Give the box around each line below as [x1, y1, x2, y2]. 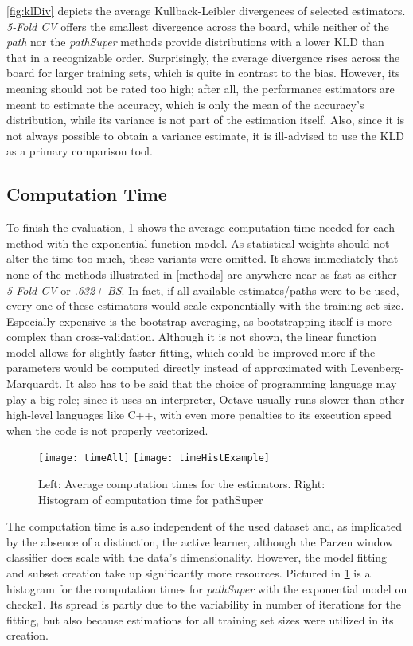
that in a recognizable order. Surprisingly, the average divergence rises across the [6, 49, 400, 65]
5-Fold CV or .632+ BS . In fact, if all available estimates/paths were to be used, [6, 281, 399, 298]
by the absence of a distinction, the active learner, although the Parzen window [6, 533, 394, 550]
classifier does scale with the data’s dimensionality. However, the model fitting [6, 549, 388, 566]
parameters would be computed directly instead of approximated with [6, 359, 348, 376]
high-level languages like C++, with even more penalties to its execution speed [6, 406, 392, 423]
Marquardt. [6, 375, 63, 392]
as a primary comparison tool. [6, 143, 153, 159]
